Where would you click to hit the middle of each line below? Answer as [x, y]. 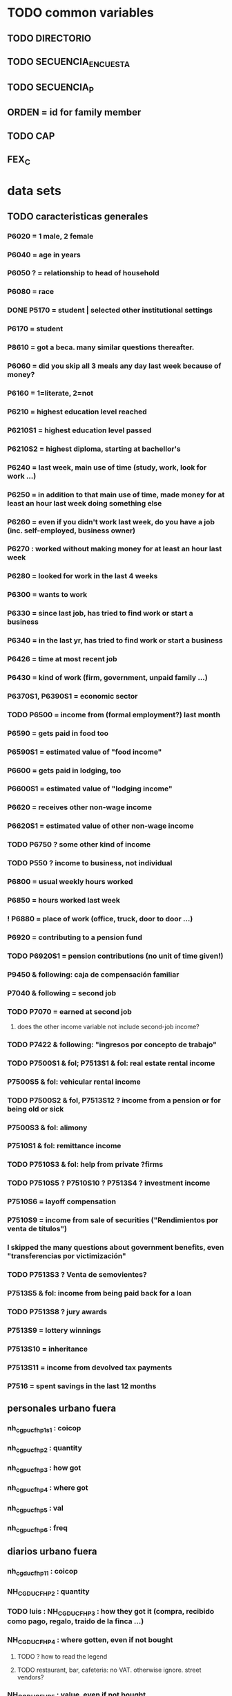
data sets [35, 191]
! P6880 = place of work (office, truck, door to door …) [100, 919]
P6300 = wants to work [47, 595]
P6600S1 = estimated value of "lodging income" [90, 789]
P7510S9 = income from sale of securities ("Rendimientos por [113, 1220]
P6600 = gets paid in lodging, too [64, 771]
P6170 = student [35, 329]
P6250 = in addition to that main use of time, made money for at [116, 495]
